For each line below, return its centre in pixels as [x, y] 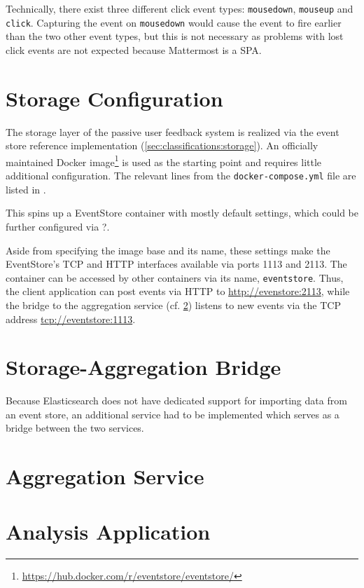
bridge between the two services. [75, 428]
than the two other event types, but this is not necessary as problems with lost [175, 36]
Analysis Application [108, 531]
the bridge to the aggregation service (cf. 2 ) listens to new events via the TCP [173, 305]
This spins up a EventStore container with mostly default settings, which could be [182, 213]
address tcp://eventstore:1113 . [71, 319]
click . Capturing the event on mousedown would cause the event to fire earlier [174, 22]
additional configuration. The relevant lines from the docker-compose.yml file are [181, 176]
